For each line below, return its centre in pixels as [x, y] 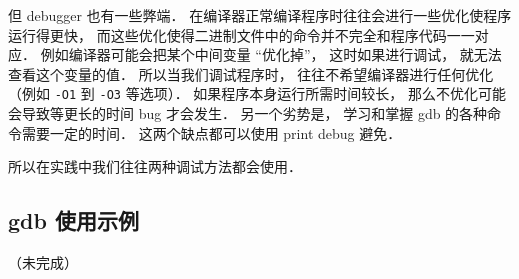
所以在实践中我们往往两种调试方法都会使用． [155, 166]
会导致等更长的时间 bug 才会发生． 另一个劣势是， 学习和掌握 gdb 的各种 [248, 113]
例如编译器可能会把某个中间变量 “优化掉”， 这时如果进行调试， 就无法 [271, 54]
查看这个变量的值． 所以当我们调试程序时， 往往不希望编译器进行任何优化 [251, 73]
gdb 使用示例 [73, 220]
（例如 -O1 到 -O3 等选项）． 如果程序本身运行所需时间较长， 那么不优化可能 [257, 93]
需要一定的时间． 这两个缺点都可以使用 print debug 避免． [211, 132]
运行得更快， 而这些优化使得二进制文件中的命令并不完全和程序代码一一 [241, 34]
